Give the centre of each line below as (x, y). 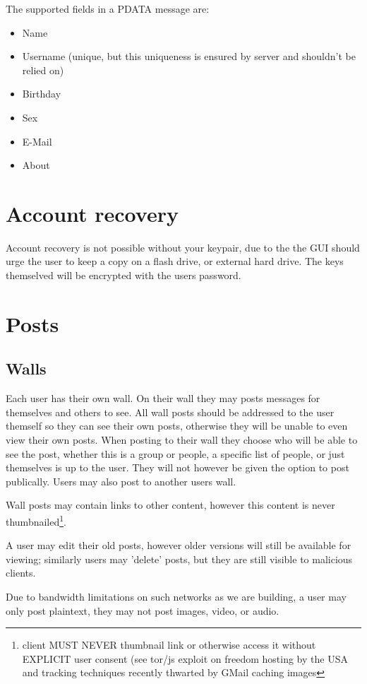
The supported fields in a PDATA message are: (108, 8)
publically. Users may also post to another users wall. (121, 481)
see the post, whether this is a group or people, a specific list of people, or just (175, 453)
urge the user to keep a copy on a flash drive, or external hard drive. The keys (175, 261)
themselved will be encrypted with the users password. (124, 275)
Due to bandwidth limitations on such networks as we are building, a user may (176, 597)
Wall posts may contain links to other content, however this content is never (170, 505)
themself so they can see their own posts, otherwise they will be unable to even (177, 426)
